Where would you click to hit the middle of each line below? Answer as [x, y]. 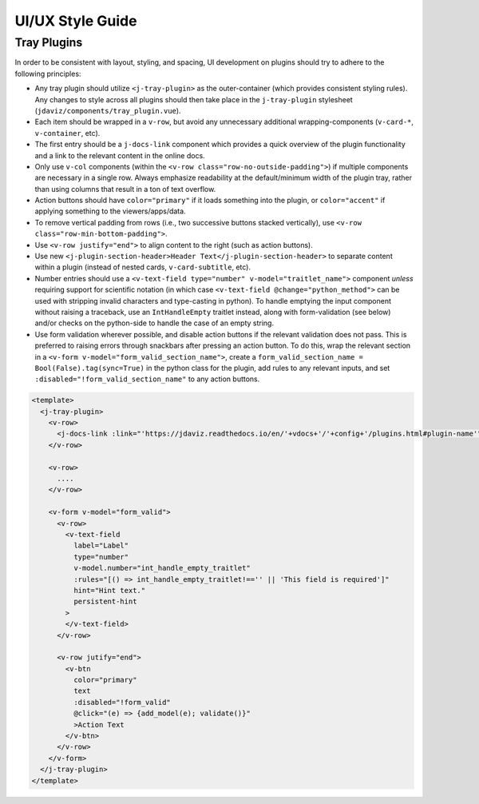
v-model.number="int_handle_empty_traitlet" [162, 568]
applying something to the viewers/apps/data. [111, 211]
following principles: [48, 74]
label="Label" [101, 546]
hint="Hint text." [109, 590]
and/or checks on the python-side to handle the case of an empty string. [154, 323]
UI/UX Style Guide [76, 21]
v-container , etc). [67, 133]
